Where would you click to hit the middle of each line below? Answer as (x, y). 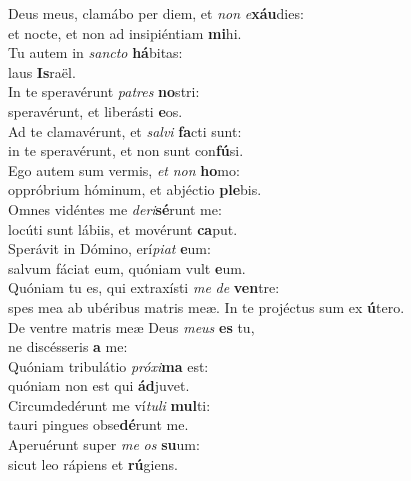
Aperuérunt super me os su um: (104, 444)
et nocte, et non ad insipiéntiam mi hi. (125, 32)
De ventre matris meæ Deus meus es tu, (131, 326)
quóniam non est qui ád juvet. (99, 385)
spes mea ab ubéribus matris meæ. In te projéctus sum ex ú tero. (206, 306)
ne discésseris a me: (68, 346)
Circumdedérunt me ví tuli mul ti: (109, 404)
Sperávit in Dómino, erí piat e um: (109, 248)
